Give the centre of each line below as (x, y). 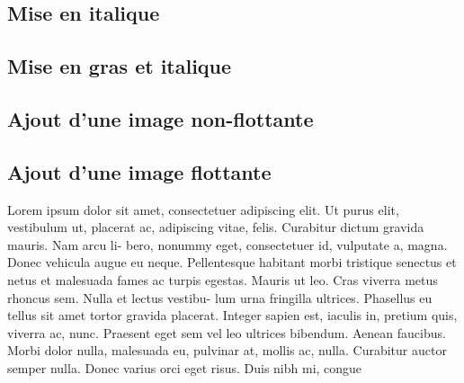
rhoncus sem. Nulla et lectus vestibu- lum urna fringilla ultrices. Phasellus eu (220, 297)
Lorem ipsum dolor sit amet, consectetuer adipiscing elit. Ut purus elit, (203, 209)
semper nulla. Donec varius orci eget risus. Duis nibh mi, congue (185, 367)
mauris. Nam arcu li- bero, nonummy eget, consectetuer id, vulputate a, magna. (228, 244)
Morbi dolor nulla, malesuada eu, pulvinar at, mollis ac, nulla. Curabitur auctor (227, 350)
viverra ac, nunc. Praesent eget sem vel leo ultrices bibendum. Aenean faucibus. (227, 332)
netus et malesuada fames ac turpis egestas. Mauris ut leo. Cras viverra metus (223, 279)
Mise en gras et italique (120, 66)
